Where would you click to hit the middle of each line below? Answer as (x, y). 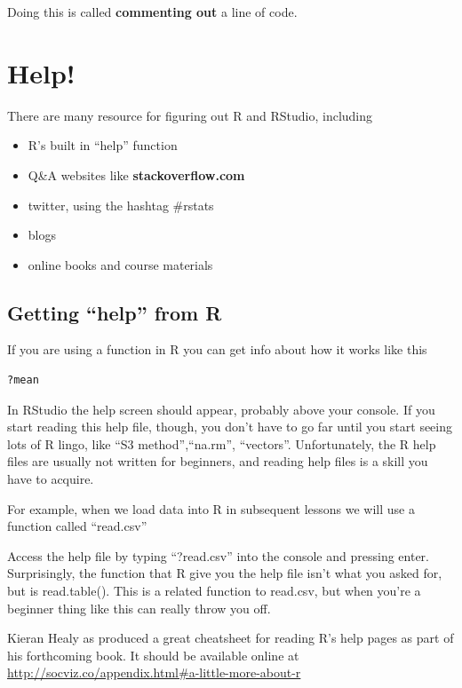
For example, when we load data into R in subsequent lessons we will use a (211, 508)
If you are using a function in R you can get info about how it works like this (217, 349)
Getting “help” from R (115, 312)
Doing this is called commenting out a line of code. (152, 12)
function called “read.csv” (77, 526)
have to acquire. (51, 479)
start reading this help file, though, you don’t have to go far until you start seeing (230, 427)
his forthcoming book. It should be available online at (153, 655)
